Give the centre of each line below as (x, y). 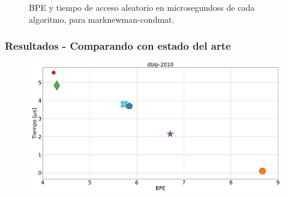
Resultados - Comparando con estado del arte (118, 46)
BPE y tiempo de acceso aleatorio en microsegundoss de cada (142, 7)
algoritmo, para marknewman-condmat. (102, 19)
